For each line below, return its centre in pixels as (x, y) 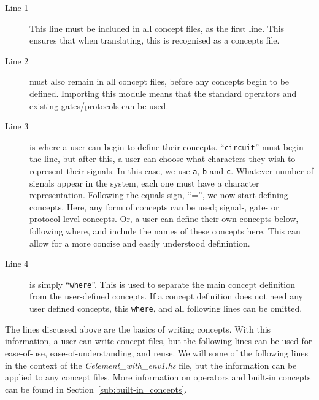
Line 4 (17, 263)
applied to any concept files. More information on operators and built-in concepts (158, 377)
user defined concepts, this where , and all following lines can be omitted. (166, 308)
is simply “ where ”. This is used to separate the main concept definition (162, 284)
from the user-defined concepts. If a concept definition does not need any (166, 296)
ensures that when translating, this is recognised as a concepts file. (155, 40)
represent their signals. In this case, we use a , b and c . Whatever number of (172, 171)
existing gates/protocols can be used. (99, 105)
